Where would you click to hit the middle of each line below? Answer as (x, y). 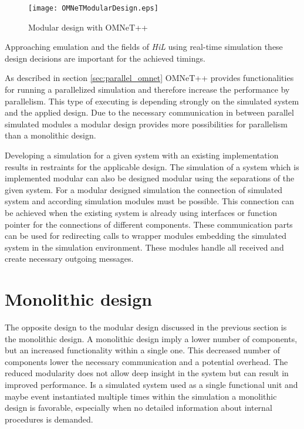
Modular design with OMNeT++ (88, 27)
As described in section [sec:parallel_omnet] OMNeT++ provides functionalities (149, 78)
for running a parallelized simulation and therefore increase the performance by (147, 89)
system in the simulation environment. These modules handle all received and (144, 247)
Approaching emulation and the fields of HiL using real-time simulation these (144, 47)
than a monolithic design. (50, 135)
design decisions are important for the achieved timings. (105, 58)
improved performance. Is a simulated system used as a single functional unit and (151, 385)
